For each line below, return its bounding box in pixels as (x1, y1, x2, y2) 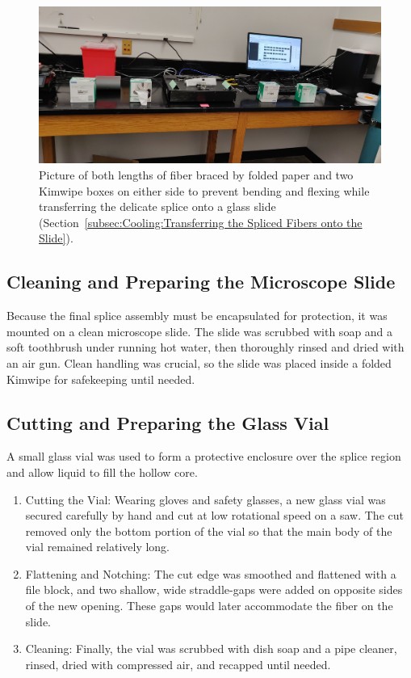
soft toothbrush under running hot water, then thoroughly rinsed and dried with (6, 339, 405, 356)
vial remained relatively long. (25, 538, 170, 555)
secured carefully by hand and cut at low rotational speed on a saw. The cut (25, 507, 404, 524)
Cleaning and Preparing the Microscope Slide (6, 269, 396, 294)
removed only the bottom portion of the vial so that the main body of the (25, 522, 392, 539)
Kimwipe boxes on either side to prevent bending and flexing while (39, 182, 370, 199)
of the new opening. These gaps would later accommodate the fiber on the (25, 597, 393, 614)
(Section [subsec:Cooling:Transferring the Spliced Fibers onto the (39, 213, 363, 230)
